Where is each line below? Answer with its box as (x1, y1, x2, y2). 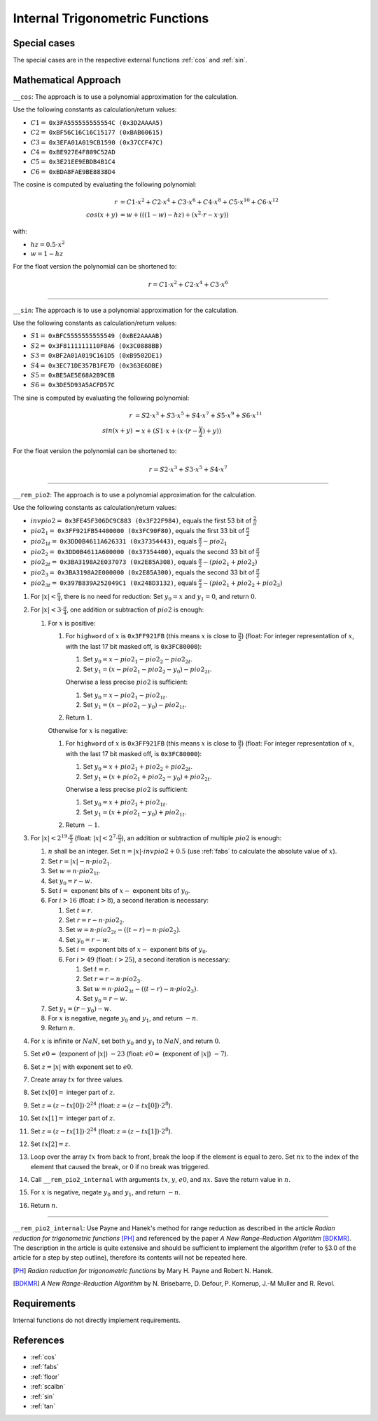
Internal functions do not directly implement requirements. (13, 1316, 181, 1325)
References (13, 1334, 64, 1346)
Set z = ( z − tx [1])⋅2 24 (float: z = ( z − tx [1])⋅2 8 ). (30, 1126, 173, 1136)
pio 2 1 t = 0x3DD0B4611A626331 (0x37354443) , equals (30, 537, 197, 547)
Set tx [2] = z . (30, 1140, 71, 1148)
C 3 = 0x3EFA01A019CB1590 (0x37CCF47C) (30, 138, 164, 147)
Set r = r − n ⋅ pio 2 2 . (65, 916, 125, 926)
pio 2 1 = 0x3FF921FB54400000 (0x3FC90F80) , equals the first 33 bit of (30, 527, 245, 537)
